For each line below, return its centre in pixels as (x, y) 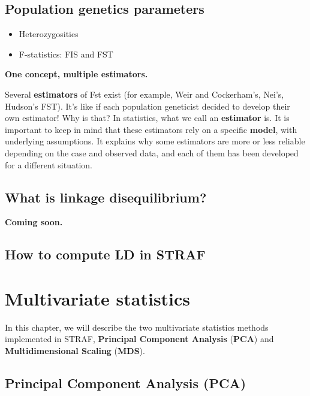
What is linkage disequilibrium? (106, 197)
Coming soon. (34, 222)
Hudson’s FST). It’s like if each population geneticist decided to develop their (148, 106)
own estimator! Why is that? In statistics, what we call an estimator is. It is (147, 118)
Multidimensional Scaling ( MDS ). (75, 351)
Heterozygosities (49, 34)
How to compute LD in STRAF (105, 254)
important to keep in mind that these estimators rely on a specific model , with (151, 129)
